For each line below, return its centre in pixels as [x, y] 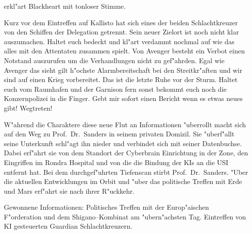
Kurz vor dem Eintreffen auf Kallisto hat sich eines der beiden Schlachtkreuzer [121, 22]
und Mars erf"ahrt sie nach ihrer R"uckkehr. [69, 191]
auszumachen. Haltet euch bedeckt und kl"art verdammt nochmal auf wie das [119, 41]
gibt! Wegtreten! [28, 108]
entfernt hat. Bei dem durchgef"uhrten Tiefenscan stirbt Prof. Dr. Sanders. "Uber [126, 172]
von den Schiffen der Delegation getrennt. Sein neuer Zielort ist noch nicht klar [121, 32]
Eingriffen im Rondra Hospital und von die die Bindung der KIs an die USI [116, 162]
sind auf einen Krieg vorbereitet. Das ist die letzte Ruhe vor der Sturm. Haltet [121, 79]
